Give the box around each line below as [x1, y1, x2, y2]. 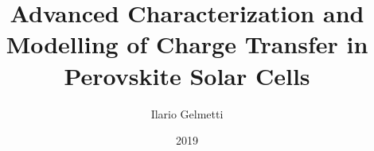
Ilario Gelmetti [150, 105, 224, 122]
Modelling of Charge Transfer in [6, 28, 368, 60]
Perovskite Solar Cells [64, 59, 310, 91]
